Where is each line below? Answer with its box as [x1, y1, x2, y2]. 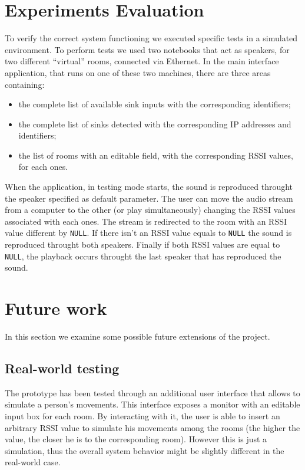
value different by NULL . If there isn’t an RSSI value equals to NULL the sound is [5, 226, 292, 239]
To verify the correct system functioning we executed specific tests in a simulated [5, 32, 298, 44]
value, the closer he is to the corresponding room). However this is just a [5, 433, 267, 445]
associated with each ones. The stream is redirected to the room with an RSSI [5, 215, 287, 227]
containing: [5, 78, 45, 90]
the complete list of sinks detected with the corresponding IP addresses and [18, 117, 291, 130]
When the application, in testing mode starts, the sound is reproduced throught [5, 180, 293, 193]
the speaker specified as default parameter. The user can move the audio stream [5, 192, 293, 204]
